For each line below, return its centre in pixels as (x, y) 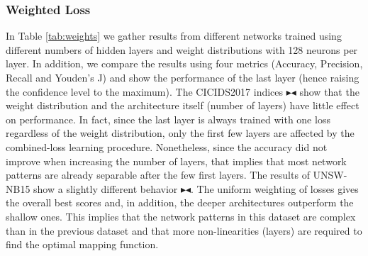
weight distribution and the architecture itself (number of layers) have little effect (183, 105)
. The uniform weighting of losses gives (275, 188)
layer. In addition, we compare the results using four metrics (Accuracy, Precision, (184, 63)
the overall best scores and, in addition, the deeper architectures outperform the (180, 202)
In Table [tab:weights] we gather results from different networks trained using (174, 36)
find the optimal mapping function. (82, 244)
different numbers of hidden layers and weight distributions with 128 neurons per (182, 49)
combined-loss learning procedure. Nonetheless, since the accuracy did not (167, 146)
